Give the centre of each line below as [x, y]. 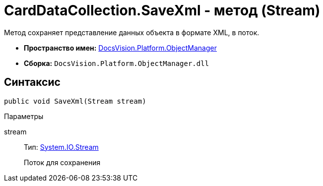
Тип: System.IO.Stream [61, 147]
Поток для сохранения [62, 162]
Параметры [24, 116]
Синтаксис [32, 82]
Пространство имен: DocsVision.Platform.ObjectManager [120, 48]
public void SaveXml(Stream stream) [75, 101]
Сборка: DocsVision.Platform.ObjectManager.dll [117, 63]
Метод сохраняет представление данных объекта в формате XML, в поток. [132, 32]
